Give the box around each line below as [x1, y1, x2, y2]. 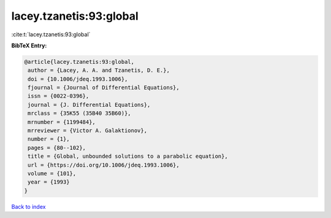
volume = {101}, [28, 170, 77, 177]
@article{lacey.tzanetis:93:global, [24, 58, 135, 65]
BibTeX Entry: [11, 42, 47, 49]
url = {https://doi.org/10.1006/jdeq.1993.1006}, [28, 162, 180, 168]
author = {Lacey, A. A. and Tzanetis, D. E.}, [28, 67, 170, 74]
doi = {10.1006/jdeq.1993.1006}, [28, 76, 128, 82]
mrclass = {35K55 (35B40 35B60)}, [28, 110, 131, 117]
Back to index [11, 203, 46, 210]
